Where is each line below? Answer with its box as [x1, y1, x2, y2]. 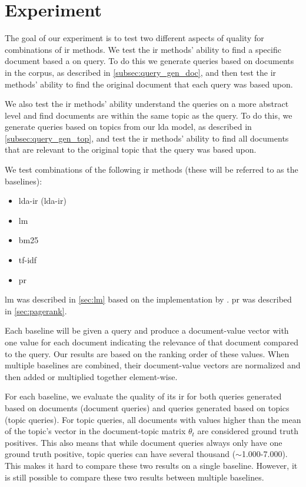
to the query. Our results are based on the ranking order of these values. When [5, 347, 290, 360]
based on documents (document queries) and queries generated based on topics [5, 401, 290, 414]
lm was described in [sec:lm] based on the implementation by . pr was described [5, 293, 292, 305]
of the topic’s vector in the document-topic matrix [5, 425, 186, 437]
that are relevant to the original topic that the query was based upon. [5, 143, 257, 156]
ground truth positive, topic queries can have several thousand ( [5, 448, 236, 460]
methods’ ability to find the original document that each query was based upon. [5, 78, 293, 90]
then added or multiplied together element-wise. [5, 370, 178, 382]
